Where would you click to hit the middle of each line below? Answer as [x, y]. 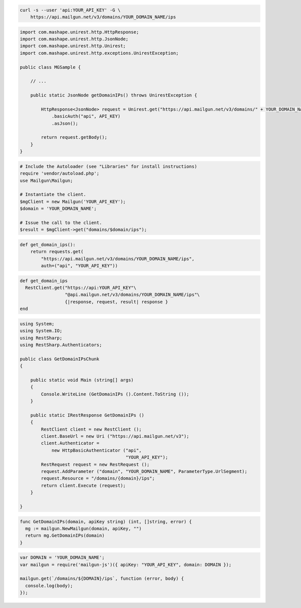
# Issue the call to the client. [61, 223]
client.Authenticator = [70, 443]
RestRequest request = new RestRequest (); [95, 464]
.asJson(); [65, 123]
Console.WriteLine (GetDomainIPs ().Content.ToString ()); [115, 394]
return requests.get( [57, 252]
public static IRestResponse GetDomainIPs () [87, 415]
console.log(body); [49, 586]
